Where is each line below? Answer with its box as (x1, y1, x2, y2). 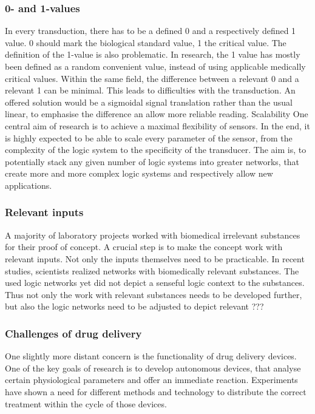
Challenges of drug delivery (5, 325, 142, 341)
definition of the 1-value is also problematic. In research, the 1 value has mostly (5, 48, 300, 61)
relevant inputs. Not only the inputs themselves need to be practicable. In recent (5, 252, 305, 265)
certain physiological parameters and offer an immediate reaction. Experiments (5, 373, 298, 386)
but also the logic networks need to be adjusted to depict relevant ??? (5, 300, 264, 313)
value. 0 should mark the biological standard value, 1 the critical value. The (5, 36, 286, 49)
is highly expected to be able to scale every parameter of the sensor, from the (5, 131, 293, 144)
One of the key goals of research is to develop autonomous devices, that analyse (5, 361, 301, 374)
